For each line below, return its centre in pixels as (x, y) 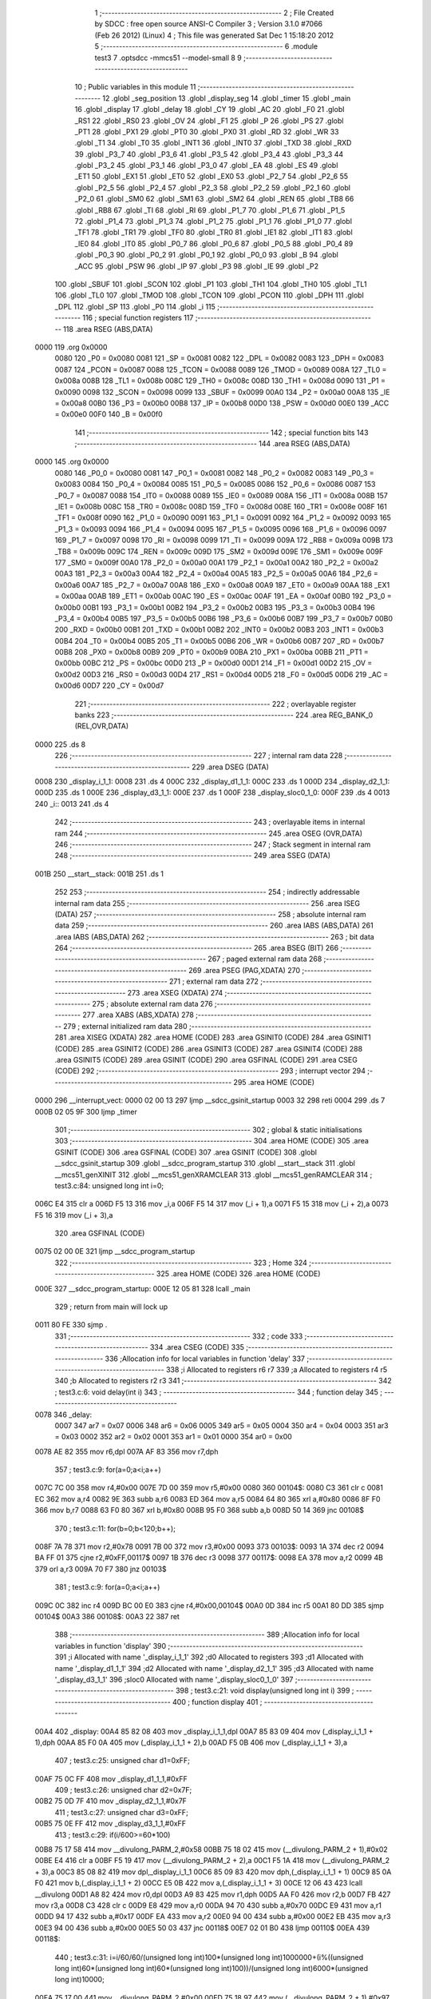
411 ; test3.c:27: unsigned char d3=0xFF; (122, 1812)
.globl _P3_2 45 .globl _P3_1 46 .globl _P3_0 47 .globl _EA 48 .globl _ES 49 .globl (206, 166)
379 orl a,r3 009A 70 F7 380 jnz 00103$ (101, 1569)
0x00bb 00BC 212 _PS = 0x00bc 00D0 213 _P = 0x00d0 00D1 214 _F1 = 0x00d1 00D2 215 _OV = (214, 663)
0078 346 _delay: (63, 1414)
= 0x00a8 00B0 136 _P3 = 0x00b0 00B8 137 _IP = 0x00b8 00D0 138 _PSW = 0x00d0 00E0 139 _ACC (222, 403)
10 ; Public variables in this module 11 (135, 87)
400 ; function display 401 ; (217, 1702)
